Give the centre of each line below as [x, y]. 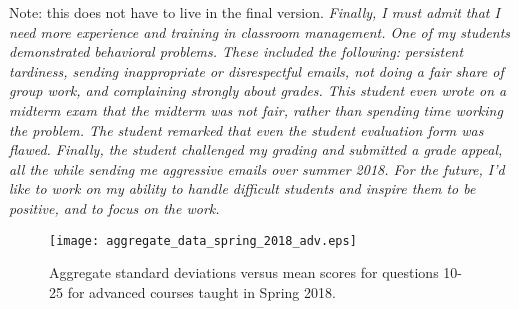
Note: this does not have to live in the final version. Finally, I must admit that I [254, 12]
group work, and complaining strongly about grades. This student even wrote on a [258, 90]
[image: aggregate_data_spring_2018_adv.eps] [203, 240]
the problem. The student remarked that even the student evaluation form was [246, 129]
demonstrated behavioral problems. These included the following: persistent [236, 51]
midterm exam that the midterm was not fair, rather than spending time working [256, 109]
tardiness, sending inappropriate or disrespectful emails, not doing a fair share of [256, 70]
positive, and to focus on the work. [114, 207]
